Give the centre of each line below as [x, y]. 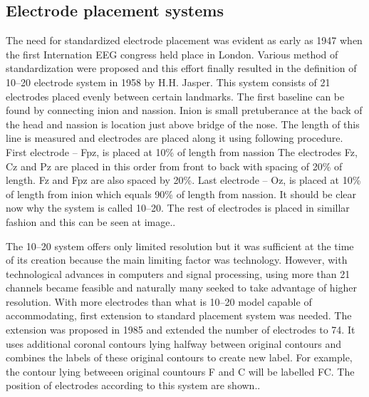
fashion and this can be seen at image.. [91, 221]
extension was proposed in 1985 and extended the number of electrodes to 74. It [181, 330]
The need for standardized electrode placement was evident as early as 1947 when [184, 40]
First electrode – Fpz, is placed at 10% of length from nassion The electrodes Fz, [182, 151]
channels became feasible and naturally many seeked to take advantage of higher [182, 288]
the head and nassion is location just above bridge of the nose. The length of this [183, 124]
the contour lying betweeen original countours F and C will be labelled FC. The [180, 371]
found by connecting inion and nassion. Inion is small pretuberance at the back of [184, 110]
